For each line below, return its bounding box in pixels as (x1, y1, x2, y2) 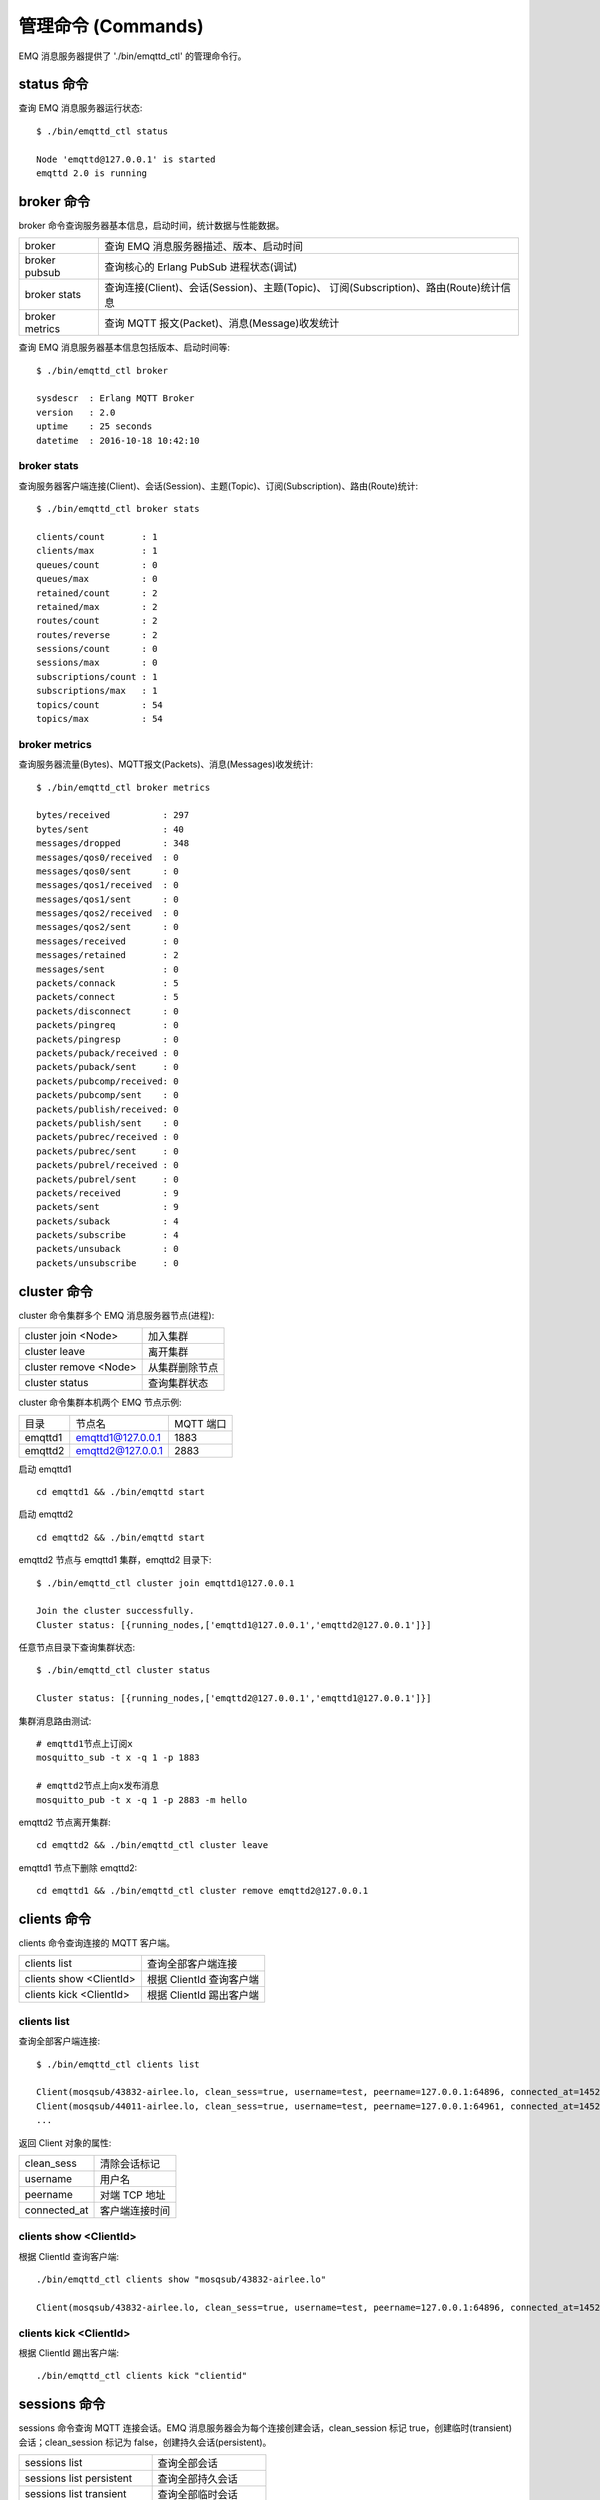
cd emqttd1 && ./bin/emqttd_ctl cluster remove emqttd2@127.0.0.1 (36, 1885, 369, 1897)
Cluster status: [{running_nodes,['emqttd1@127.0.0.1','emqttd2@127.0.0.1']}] (36, 1619, 432, 1630)
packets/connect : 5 (36, 991, 179, 1003)
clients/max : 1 (36, 545, 158, 557)
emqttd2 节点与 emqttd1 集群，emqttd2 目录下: (18, 1554, 212, 1566)
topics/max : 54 (36, 713, 164, 725)
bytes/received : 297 (36, 810, 190, 821)
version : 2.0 (36, 406, 116, 418)
